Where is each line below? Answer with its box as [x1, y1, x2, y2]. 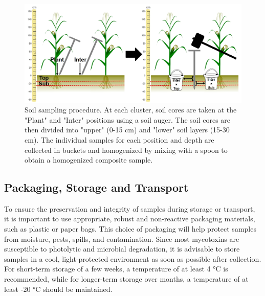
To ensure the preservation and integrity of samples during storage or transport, [4, 203, 255, 214]
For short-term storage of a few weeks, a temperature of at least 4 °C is [4, 263, 228, 274]
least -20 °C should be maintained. [4, 283, 113, 294]
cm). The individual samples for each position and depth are [25, 134, 214, 145]
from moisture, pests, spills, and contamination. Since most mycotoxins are [4, 233, 239, 244]
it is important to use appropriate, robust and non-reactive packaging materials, [4, 213, 255, 224]
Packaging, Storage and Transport [4, 179, 189, 195]
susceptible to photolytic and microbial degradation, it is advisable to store [4, 243, 240, 254]
